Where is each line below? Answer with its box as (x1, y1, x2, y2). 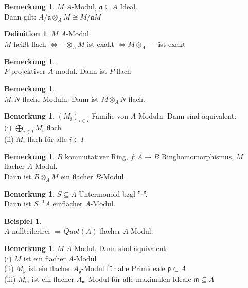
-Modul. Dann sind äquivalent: (72, 242, 168, 253)
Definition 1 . (4, 28, 49, 39)
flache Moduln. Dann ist (22, 93, 99, 104)
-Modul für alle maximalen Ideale (86, 273, 191, 284)
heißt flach (13, 38, 46, 49)
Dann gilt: (4, 11, 37, 22)
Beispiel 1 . (4, 215, 42, 226)
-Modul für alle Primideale (81, 263, 165, 274)
